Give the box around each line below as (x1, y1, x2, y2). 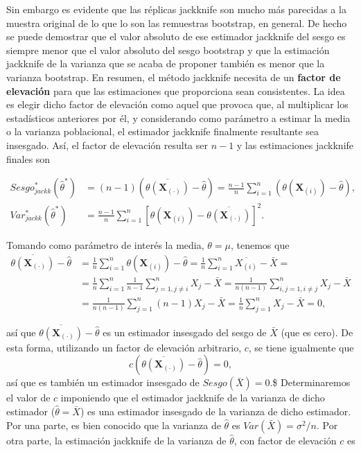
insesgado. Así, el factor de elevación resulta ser (6, 137, 208, 152)
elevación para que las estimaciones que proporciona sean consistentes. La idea (6, 83, 345, 98)
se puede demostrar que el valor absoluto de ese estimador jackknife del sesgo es (6, 29, 346, 44)
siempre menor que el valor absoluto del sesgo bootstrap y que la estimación (6, 42, 330, 57)
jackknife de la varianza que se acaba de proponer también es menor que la (6, 56, 325, 71)
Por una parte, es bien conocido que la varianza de (6, 417, 221, 432)
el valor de (6, 390, 51, 405)
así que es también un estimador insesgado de (6, 375, 200, 390)
